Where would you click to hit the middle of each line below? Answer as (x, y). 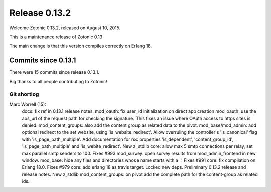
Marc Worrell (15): (28, 104)
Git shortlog (24, 94)
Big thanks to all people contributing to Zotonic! (58, 81)
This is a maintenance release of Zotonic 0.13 (56, 37)
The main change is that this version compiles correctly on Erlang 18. (81, 46)
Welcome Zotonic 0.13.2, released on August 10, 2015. (65, 28)
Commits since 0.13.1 (43, 61)
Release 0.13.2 (40, 13)
